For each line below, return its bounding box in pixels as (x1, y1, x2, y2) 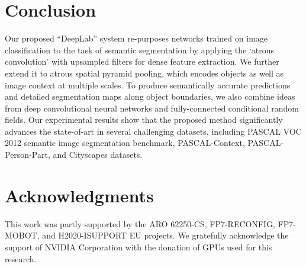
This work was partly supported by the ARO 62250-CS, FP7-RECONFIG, (5, 217, 276, 230)
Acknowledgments (5, 183, 154, 207)
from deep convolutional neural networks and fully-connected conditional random (5, 101, 299, 114)
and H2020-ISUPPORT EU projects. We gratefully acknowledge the (42, 229, 289, 241)
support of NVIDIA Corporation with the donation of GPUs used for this (5, 240, 272, 253)
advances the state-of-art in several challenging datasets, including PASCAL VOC (5, 125, 302, 137)
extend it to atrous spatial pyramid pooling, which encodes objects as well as (5, 66, 284, 79)
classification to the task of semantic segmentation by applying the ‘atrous (5, 43, 275, 56)
